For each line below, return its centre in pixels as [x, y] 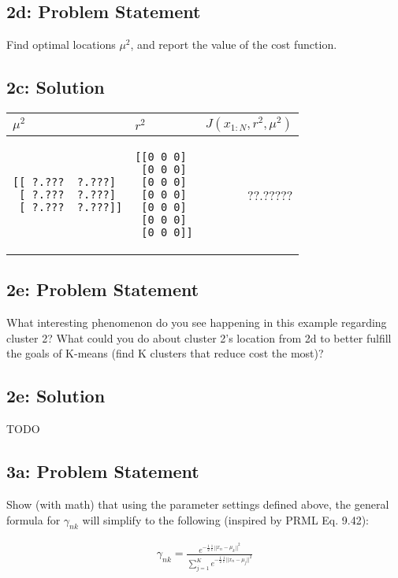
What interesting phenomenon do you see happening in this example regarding [197, 322]
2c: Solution [56, 87]
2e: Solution [56, 396]
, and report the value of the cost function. [234, 44]
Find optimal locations [61, 44]
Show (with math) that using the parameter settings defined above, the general [198, 504]
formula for [33, 519]
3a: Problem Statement [103, 471]
